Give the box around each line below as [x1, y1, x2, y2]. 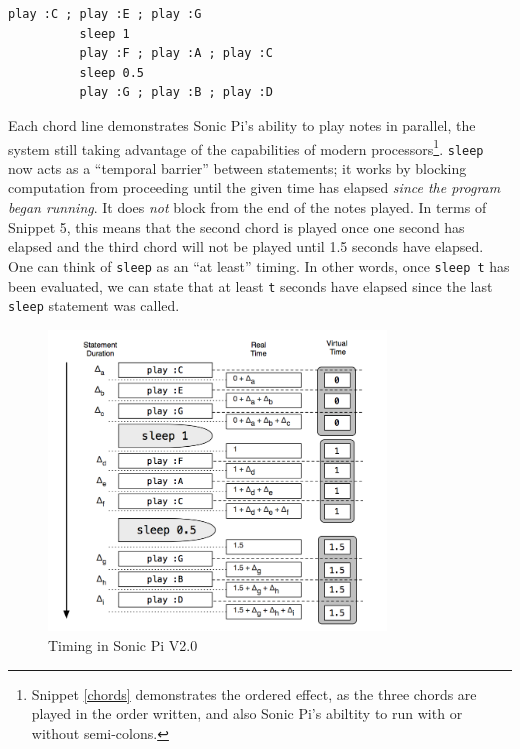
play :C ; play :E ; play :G [8, 7, 202, 21]
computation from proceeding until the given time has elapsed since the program [8, 177, 501, 198]
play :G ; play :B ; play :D [79, 85, 273, 100]
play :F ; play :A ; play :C [79, 46, 273, 61]
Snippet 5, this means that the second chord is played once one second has [8, 216, 465, 237]
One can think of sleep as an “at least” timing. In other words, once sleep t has [8, 255, 510, 276]
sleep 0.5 [79, 65, 145, 80]
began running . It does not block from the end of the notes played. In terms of [8, 197, 487, 218]
